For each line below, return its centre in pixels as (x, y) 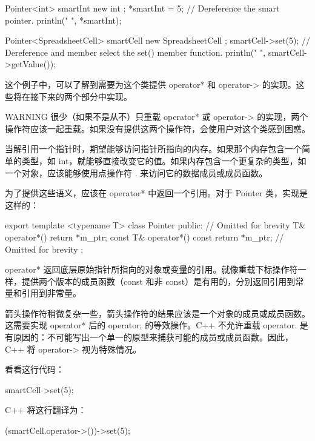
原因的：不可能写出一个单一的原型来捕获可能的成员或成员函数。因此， (153, 337)
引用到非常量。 (51, 293)
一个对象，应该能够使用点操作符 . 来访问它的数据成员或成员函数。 (136, 172)
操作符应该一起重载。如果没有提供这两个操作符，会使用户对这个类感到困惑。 (157, 128)
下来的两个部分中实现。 (85, 96)
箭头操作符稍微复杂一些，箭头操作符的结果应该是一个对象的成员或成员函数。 (157, 313)
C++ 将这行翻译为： (46, 410)
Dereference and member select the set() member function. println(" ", (135, 52)
